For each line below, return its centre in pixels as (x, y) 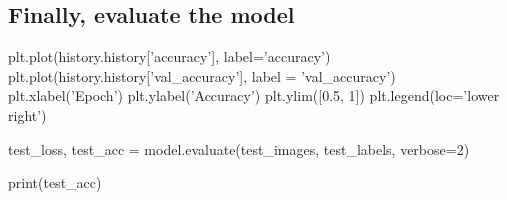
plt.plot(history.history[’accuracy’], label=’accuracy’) (169, 56)
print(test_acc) (55, 182)
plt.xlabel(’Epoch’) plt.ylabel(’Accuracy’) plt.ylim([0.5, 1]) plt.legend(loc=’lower (254, 95)
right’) (27, 114)
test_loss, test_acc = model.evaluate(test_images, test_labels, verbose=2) (239, 148)
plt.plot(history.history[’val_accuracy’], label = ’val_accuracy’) (202, 75)
